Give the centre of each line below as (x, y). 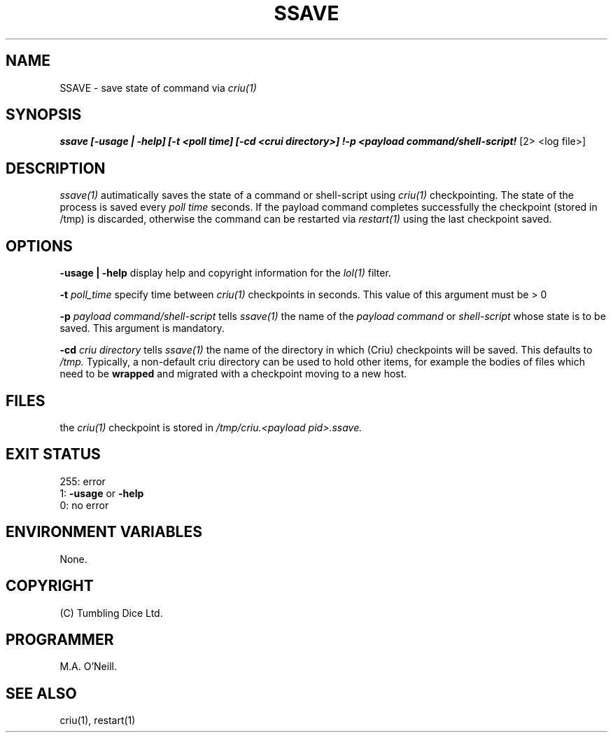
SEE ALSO (41, 693)
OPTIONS (39, 246)
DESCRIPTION (56, 168)
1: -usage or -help (102, 493)
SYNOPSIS (44, 115)
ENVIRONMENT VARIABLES (104, 532)
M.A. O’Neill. (88, 667)
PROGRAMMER (60, 639)
